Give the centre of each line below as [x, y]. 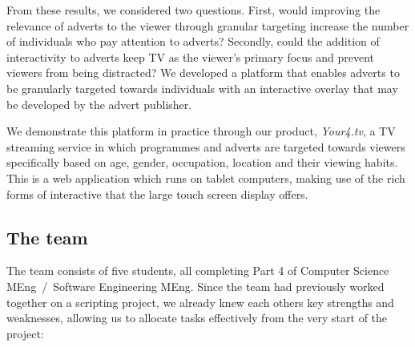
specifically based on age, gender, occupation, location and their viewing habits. [202, 162]
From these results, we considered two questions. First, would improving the [193, 10]
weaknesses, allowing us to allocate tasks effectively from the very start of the [197, 318]
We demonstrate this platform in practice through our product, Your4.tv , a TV [201, 131]
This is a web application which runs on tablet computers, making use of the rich [206, 178]
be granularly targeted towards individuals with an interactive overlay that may [202, 88]
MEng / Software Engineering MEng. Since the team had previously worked [195, 286]
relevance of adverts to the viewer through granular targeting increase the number [208, 25]
